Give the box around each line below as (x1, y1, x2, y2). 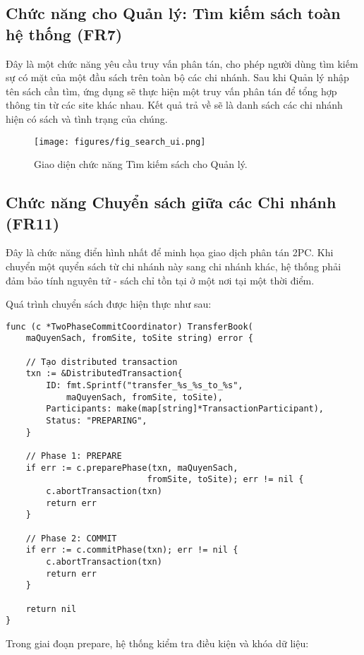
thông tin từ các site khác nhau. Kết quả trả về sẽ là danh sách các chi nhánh (6, 97, 343, 112)
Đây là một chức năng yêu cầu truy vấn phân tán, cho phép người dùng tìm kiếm (6, 56, 358, 71)
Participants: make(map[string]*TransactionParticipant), (46, 404, 324, 414)
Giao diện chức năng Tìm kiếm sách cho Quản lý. (34, 157, 248, 172)
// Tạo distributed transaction (25, 356, 178, 367)
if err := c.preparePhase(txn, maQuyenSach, (25, 462, 238, 473)
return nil (25, 603, 77, 614)
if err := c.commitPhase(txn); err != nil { (25, 545, 238, 555)
